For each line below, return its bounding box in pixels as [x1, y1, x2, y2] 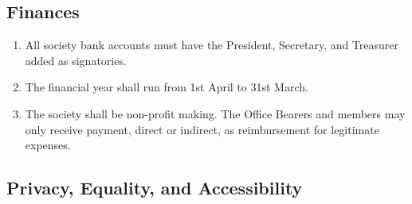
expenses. [25, 137, 71, 153]
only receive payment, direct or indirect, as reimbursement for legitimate [25, 121, 379, 137]
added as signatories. [25, 52, 127, 68]
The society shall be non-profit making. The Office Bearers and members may [25, 105, 406, 121]
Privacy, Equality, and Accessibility [6, 175, 303, 200]
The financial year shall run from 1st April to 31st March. [25, 79, 308, 95]
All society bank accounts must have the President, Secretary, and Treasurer [25, 37, 399, 53]
